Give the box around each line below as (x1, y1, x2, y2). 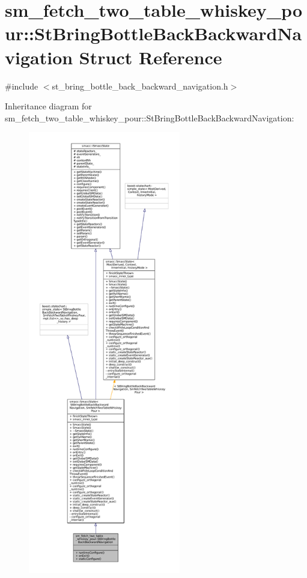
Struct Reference (79, 44, 222, 69)
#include (5, 79, 38, 92)
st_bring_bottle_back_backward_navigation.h (52, 79, 228, 92)
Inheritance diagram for (5, 100, 92, 112)
